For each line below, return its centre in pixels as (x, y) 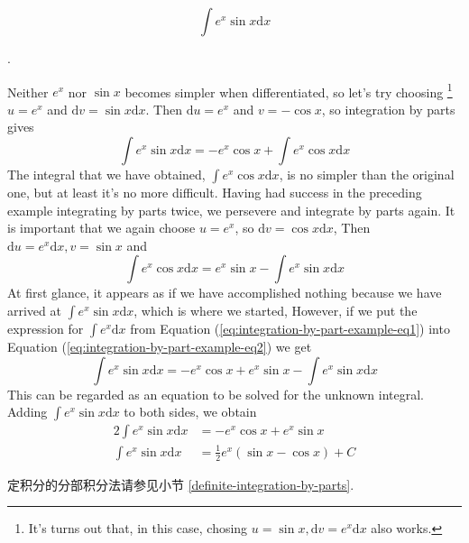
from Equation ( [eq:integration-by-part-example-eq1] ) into (290, 328)
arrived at (34, 310)
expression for (46, 328)
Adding (28, 412)
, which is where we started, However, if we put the (276, 310)
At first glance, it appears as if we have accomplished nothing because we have (225, 293)
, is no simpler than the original (367, 175)
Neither (28, 92)
